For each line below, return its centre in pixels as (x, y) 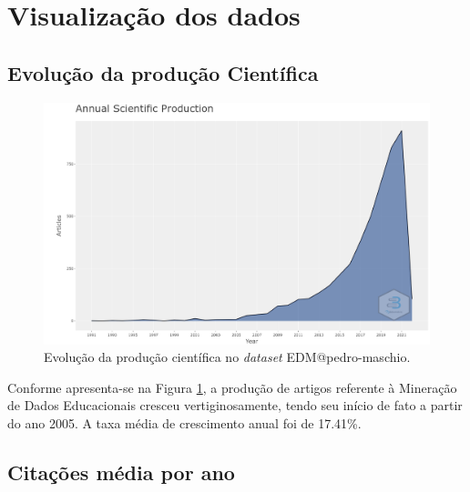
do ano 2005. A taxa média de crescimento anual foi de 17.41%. (184, 423)
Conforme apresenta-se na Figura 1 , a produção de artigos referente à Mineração (232, 387)
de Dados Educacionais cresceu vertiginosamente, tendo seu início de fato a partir (235, 405)
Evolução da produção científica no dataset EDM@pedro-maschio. (227, 357)
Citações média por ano (121, 472)
